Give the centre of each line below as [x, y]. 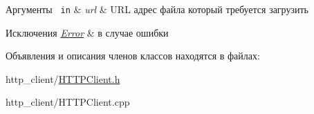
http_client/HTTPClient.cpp [68, 102]
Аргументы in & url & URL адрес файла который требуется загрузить [157, 9]
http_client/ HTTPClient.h [63, 78]
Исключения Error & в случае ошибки [87, 32]
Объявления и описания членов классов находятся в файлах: [133, 56]
